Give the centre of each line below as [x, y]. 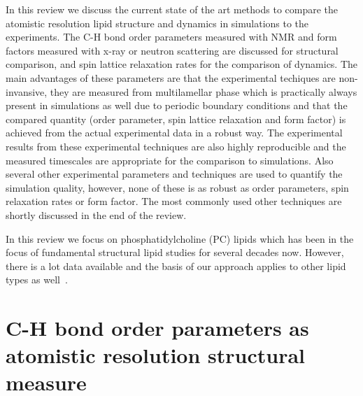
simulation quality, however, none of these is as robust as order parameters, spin [177, 187]
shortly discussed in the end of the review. [96, 214]
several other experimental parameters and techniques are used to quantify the [174, 174]
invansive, [27, 91]
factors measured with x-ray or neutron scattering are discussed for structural [172, 50]
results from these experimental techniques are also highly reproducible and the [176, 146]
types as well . [37, 280]
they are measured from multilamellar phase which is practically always [204, 91]
